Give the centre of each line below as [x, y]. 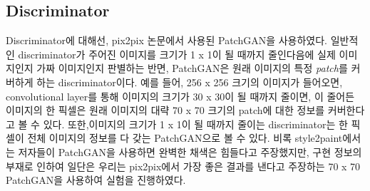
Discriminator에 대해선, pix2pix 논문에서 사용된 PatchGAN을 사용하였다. [167, 40]
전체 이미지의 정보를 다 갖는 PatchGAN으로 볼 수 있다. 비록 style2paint [185, 138]
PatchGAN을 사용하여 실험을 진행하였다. [96, 180]
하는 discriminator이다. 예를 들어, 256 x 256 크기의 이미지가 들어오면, [190, 82]
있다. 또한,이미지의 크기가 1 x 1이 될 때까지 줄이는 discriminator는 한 [195, 124]
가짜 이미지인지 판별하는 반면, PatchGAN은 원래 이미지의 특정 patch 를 [192, 68]
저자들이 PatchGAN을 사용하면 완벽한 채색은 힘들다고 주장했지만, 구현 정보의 [190, 151]
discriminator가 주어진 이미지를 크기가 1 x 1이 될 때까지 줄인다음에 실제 [177, 54]
